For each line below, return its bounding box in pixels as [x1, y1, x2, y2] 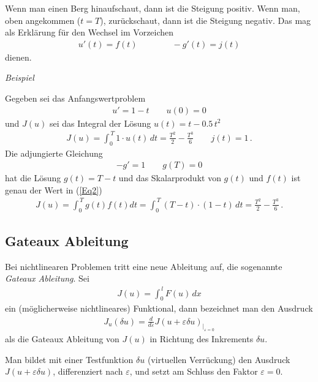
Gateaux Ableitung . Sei [5, 272, 89, 285]
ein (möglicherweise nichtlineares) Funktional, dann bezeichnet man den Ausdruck [5, 302, 313, 315]
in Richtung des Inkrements [150, 332, 254, 345]
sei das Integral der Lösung [49, 116, 151, 129]
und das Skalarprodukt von [118, 171, 221, 184]
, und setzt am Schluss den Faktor [129, 365, 258, 378]
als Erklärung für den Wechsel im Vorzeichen [5, 26, 174, 39]
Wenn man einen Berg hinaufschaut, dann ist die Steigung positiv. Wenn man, [5, 2, 300, 14]
